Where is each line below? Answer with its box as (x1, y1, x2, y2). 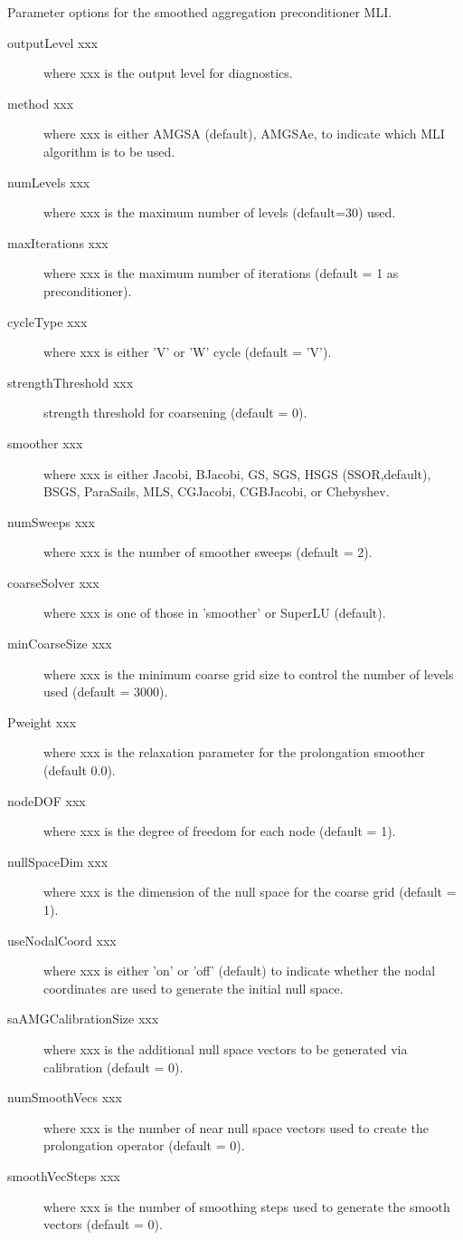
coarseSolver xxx (7, 572, 99, 591)
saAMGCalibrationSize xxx (7, 1009, 159, 1028)
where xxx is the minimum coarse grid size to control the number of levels (43, 664, 454, 683)
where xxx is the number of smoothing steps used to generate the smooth (43, 1197, 450, 1216)
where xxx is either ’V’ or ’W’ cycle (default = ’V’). (43, 342, 332, 361)
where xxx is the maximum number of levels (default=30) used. (43, 203, 396, 222)
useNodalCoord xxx (7, 930, 117, 949)
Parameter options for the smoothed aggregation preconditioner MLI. (7, 3, 392, 21)
